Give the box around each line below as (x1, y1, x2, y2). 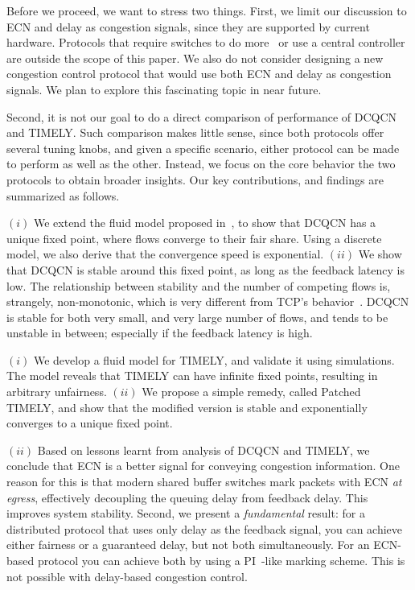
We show (358, 245, 402, 262)
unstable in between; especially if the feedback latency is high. (6, 324, 313, 341)
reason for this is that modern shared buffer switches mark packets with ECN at (6, 473, 402, 490)
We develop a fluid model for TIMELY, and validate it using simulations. (33, 351, 395, 368)
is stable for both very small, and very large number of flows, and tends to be (6, 308, 388, 325)
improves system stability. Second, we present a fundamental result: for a (6, 505, 365, 522)
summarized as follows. (6, 187, 120, 204)
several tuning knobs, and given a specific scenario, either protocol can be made (6, 139, 400, 156)
